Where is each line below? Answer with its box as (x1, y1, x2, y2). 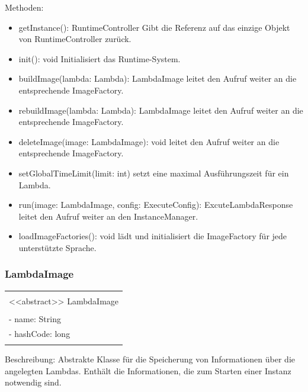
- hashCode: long (9, 327, 70, 339)
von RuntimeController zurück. (18, 33, 131, 45)
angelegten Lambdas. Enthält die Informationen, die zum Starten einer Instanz (5, 364, 291, 377)
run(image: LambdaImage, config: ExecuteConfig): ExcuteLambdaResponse (18, 198, 293, 211)
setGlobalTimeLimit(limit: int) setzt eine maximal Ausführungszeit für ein (18, 166, 289, 179)
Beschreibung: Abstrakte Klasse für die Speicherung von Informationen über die (5, 353, 295, 365)
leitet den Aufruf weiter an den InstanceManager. (18, 210, 198, 222)
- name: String (9, 312, 61, 324)
